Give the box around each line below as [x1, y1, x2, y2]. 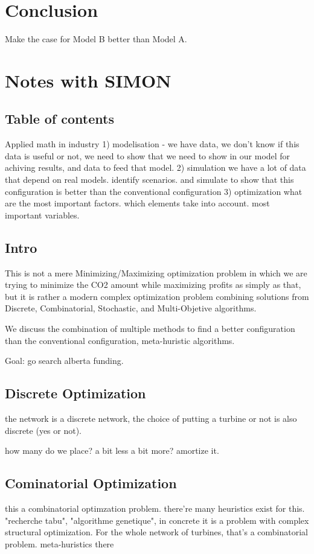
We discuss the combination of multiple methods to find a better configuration [5, 322, 295, 335]
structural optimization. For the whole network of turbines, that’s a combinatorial [5, 526, 308, 538]
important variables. [5, 208, 80, 221]
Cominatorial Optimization [5, 474, 177, 492]
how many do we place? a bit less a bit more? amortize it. [5, 444, 219, 457]
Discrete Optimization [5, 384, 146, 403]
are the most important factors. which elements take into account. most [5, 197, 270, 209]
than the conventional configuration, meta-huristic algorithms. [5, 334, 235, 346]
